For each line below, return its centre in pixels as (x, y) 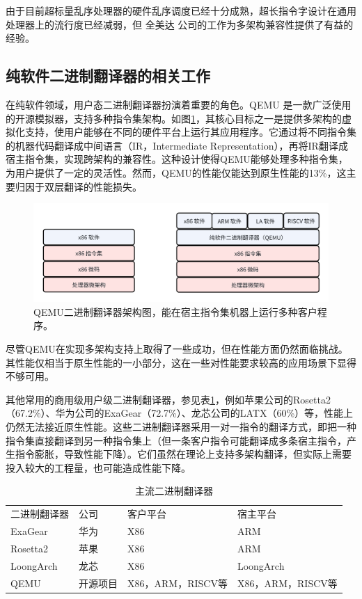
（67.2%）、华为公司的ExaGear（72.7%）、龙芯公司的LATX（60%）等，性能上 (180, 413)
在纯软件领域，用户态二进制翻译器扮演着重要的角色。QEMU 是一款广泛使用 (179, 104)
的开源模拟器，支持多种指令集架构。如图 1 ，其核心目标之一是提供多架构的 (174, 118)
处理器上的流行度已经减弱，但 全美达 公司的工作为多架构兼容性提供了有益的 (180, 24)
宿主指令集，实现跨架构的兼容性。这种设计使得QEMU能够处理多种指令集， (177, 159)
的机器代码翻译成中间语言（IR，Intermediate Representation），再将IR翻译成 (177, 145)
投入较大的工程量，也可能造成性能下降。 (98, 467)
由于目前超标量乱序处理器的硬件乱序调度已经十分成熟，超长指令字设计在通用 (181, 10)
